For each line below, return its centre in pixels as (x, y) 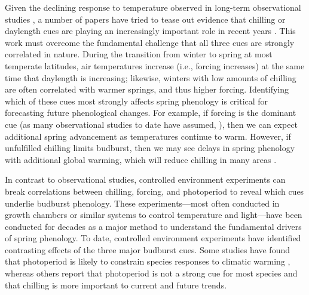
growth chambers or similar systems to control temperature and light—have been (154, 215)
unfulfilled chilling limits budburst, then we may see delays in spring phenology (150, 148)
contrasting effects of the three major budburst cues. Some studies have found (147, 249)
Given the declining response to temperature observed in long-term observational (153, 7)
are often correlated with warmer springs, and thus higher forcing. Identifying (147, 89)
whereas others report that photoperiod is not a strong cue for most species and (151, 273)
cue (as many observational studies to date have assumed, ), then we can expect (152, 124)
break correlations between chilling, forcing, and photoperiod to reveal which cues (154, 191)
